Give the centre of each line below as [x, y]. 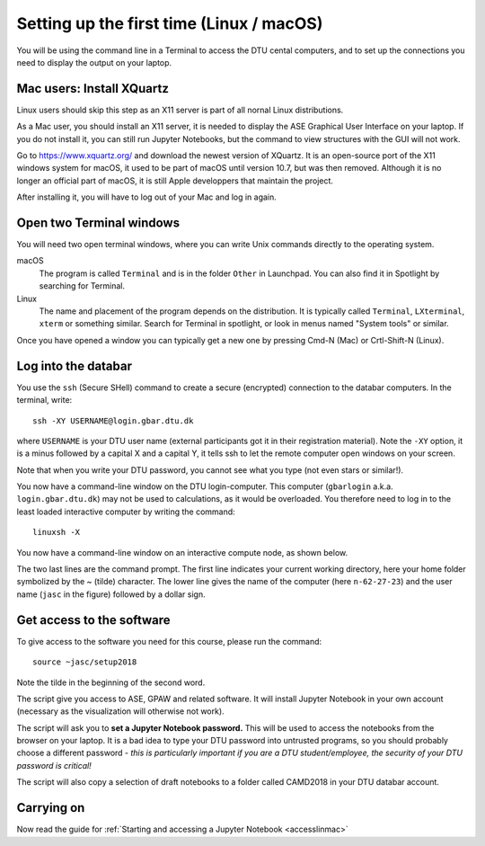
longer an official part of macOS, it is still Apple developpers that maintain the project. [175, 181]
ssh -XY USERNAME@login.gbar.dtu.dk [113, 421]
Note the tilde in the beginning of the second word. [111, 682]
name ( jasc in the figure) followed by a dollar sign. [111, 594]
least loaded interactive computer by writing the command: [126, 512]
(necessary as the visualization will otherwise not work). [120, 711]
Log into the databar [74, 365]
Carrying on [51, 808]
